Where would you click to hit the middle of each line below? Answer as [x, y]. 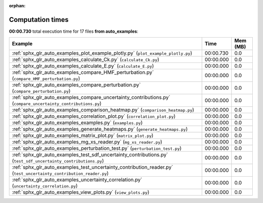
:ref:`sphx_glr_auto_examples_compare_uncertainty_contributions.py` [91, 98]
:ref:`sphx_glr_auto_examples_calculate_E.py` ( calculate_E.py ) [83, 66]
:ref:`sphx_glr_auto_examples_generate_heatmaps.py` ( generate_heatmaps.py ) [100, 129]
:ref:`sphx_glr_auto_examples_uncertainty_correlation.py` [77, 180]
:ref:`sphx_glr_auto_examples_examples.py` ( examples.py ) [77, 123]
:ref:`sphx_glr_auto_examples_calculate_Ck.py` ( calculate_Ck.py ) [85, 60]
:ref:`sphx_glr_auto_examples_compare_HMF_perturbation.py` [83, 72]
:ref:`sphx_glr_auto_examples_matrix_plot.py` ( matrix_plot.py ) [83, 136]
